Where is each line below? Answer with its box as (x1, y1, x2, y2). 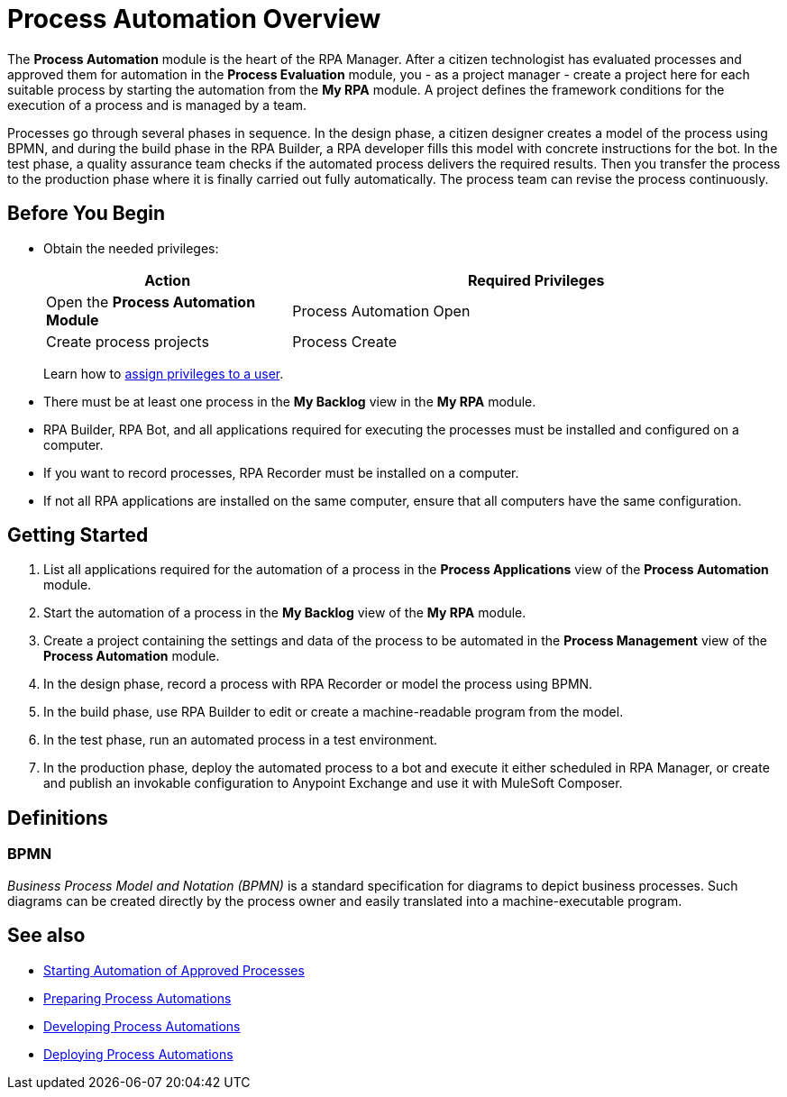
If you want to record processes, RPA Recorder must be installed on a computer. (43, 464, 519, 480)
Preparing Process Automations (43, 990, 232, 1006)
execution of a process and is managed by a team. (7, 96, 307, 113)
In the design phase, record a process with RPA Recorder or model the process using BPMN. (43, 676, 593, 692)
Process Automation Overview (7, 4, 381, 34)
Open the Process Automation (46, 292, 256, 311)
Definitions (7, 806, 108, 829)
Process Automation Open (292, 301, 471, 320)
